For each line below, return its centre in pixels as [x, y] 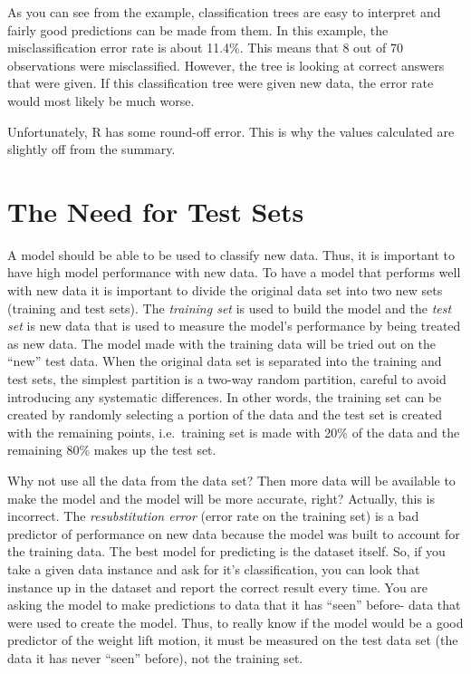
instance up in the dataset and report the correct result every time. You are [218, 587]
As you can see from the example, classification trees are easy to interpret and [224, 12]
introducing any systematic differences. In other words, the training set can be [225, 396]
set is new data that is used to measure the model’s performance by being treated [234, 326]
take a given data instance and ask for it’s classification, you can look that [214, 568]
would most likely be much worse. [101, 100]
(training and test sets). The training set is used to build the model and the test [230, 308]
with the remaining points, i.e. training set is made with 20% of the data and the [234, 432]
